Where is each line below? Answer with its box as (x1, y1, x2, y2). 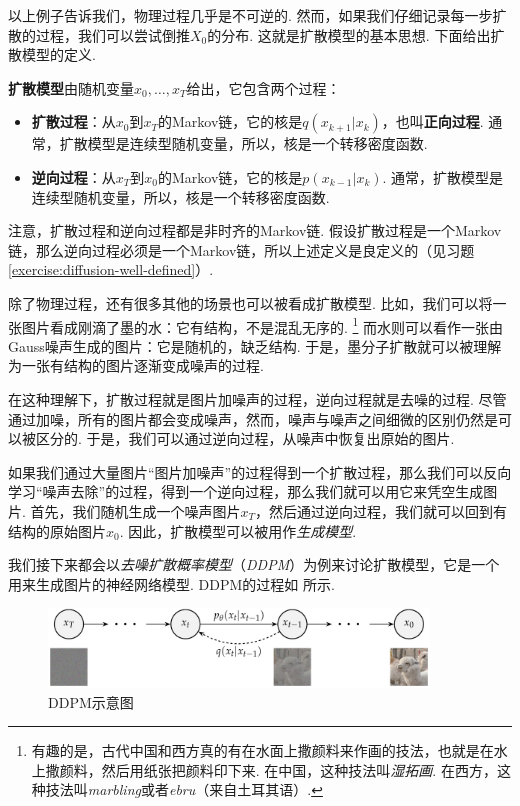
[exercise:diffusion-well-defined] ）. (8, 259, 214, 280)
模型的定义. (21, 44, 96, 65)
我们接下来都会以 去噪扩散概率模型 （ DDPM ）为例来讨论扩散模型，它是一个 (8, 554, 500, 575)
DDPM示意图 (48, 691, 134, 712)
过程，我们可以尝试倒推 (35, 24, 190, 45)
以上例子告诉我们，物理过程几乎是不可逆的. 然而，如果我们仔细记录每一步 (8, 5, 493, 25)
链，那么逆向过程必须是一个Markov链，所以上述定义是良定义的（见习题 (8, 239, 475, 260)
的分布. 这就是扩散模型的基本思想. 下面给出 (207, 24, 491, 45)
